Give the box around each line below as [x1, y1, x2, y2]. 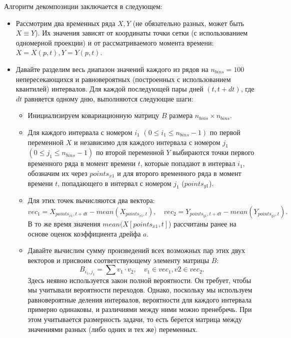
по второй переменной [95, 147, 164, 157]
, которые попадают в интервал [140, 158, 235, 168]
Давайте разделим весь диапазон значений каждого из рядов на [15, 63, 208, 74]
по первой [209, 126, 240, 137]
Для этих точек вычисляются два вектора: [27, 195, 155, 205]
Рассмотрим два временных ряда [15, 17, 115, 28]
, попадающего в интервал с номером [57, 177, 171, 188]
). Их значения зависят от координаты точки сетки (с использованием [35, 27, 247, 38]
